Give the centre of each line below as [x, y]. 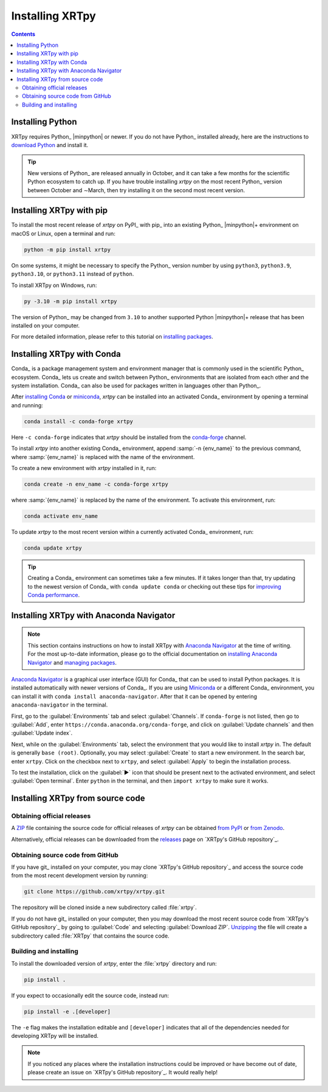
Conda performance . [54, 595]
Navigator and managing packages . [72, 662]
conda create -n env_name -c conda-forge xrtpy [96, 484]
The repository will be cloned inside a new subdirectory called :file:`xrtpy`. [104, 907]
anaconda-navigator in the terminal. [60, 705]
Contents [23, 34]
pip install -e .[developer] [67, 1011]
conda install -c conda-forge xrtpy [79, 421]
